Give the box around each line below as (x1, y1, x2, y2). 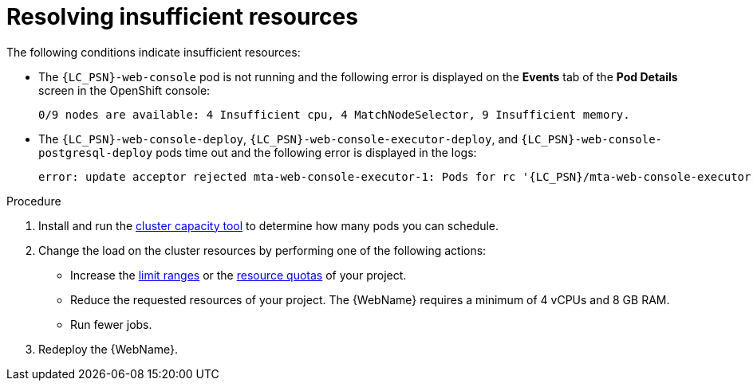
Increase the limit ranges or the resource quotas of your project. (70, 268, 407, 282)
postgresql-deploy (38, 146, 153, 159)
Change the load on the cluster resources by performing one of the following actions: (38, 243, 487, 257)
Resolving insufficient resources (6, 3, 358, 30)
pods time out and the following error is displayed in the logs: (156, 145, 477, 159)
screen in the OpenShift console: (38, 83, 211, 97)
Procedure (6, 193, 61, 208)
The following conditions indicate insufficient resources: (6, 45, 301, 59)
